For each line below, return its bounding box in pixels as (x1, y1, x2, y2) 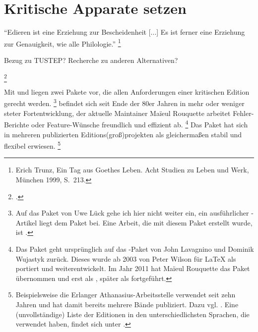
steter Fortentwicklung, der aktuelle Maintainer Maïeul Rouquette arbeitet (4, 108, 231, 118)
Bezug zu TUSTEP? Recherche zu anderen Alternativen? (4, 55, 178, 65)
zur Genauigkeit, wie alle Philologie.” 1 (4, 37, 121, 49)
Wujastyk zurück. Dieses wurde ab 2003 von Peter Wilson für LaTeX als (15, 253, 236, 264)
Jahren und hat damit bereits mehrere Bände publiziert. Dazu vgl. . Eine (15, 299, 239, 309)
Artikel (15, 217, 37, 227)
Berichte (4, 119, 29, 129)
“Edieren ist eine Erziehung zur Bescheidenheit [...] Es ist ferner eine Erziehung (4, 27, 245, 37)
